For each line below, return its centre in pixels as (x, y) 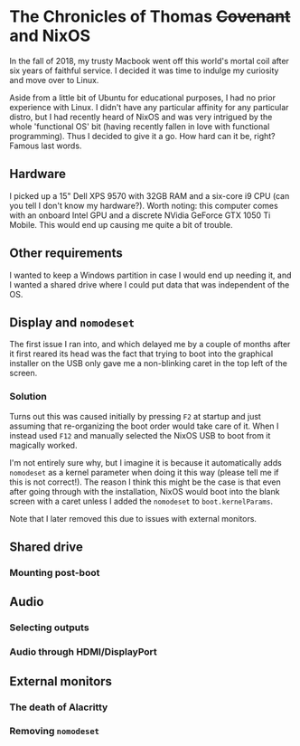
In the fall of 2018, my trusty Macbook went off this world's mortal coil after (149, 61)
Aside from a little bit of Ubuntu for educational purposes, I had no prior (142, 98)
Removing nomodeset (54, 732)
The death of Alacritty (59, 707)
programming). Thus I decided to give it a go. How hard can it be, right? (142, 136)
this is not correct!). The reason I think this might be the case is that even (145, 482)
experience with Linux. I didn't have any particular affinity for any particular (149, 107)
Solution (28, 397)
